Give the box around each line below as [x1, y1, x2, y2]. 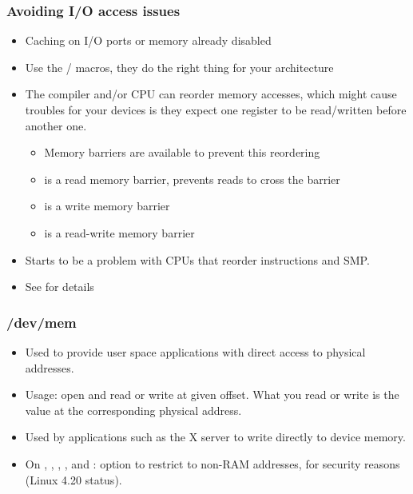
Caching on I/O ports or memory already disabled [25, 32, 272, 49]
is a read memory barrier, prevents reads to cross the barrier [44, 170, 340, 187]
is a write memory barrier [44, 197, 170, 214]
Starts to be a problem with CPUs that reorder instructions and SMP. [25, 251, 370, 268]
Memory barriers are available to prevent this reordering [44, 144, 320, 161]
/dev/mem [6, 312, 77, 332]
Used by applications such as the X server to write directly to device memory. [25, 428, 406, 445]
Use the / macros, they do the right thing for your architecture [25, 58, 334, 75]
